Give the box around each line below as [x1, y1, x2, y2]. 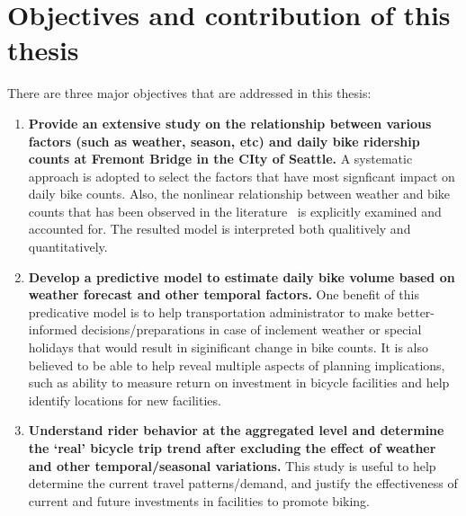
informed [28, 320, 77, 339]
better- [397, 302, 435, 321]
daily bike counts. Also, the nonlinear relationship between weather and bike [28, 184, 450, 203]
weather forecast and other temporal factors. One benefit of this [28, 285, 419, 304]
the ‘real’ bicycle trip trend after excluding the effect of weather [28, 439, 436, 457]
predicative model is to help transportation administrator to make [28, 302, 393, 321]
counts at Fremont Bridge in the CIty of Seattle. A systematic [28, 149, 413, 168]
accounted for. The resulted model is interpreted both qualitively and [28, 219, 411, 238]
